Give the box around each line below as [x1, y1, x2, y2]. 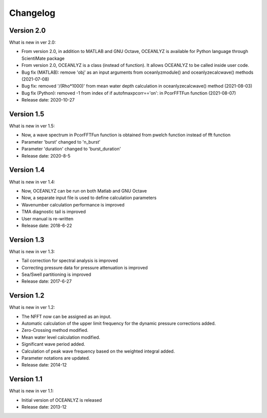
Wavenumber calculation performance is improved [21, 202, 125, 208]
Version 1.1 [9, 375, 43, 383]
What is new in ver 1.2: [9, 305, 55, 311]
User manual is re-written [21, 215, 74, 221]
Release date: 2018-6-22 [21, 222, 72, 228]
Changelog [9, 7, 55, 18]
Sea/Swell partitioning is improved [21, 271, 91, 277]
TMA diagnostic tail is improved [21, 209, 86, 215]
